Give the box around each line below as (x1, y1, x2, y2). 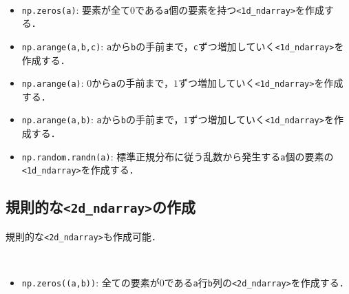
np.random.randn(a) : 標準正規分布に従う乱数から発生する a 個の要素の (21, 149, 334, 163)
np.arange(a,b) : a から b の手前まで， (21, 112, 184, 127)
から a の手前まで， (92, 76, 173, 90)
